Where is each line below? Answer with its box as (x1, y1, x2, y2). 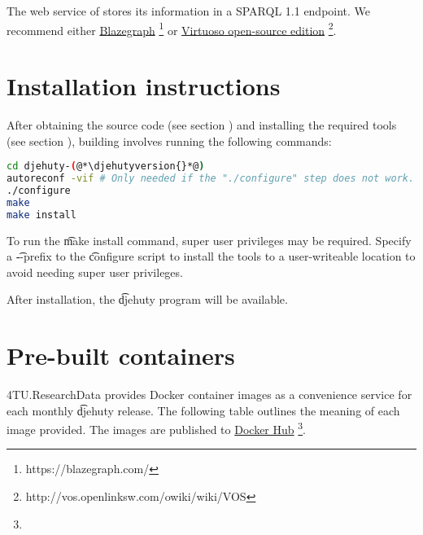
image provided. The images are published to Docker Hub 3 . (7, 419, 307, 437)
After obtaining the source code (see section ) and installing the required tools (7, 116, 397, 133)
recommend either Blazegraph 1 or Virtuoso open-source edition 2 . (7, 19, 337, 38)
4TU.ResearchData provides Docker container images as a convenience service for (7, 386, 412, 403)
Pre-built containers (7, 339, 235, 372)
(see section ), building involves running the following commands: (7, 132, 332, 149)
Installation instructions (7, 69, 281, 103)
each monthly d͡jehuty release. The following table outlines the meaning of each (7, 401, 400, 419)
